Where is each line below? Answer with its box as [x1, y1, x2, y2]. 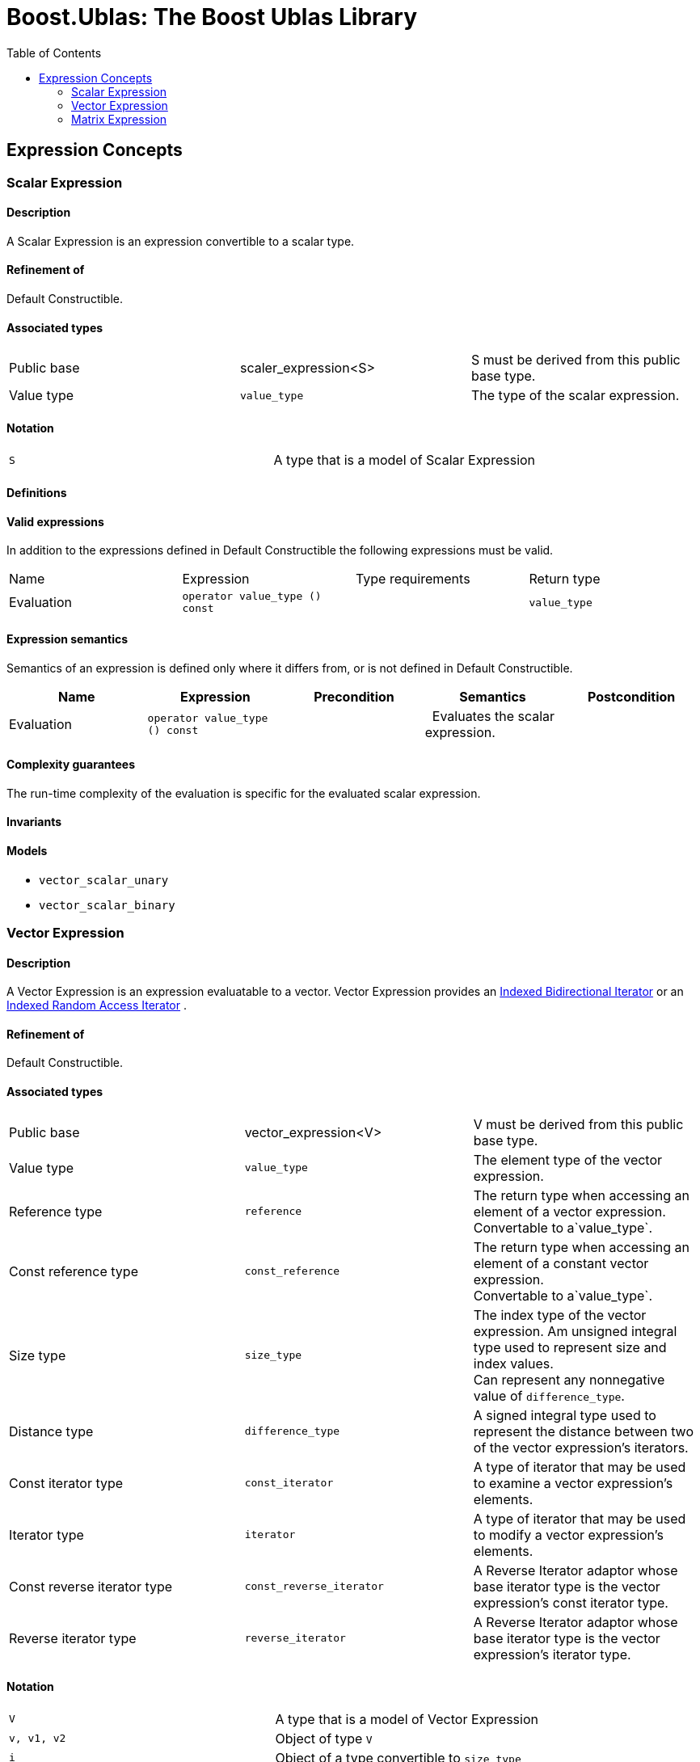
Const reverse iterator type [9, 1578, 173, 1595]
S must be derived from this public [470, 352, 681, 369]
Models [6, 843, 48, 858]
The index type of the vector [473, 1306, 647, 1323]
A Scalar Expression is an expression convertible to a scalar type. [6, 234, 355, 248]
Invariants [6, 815, 62, 829]
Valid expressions [6, 514, 104, 529]
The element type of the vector [473, 1151, 663, 1168]
